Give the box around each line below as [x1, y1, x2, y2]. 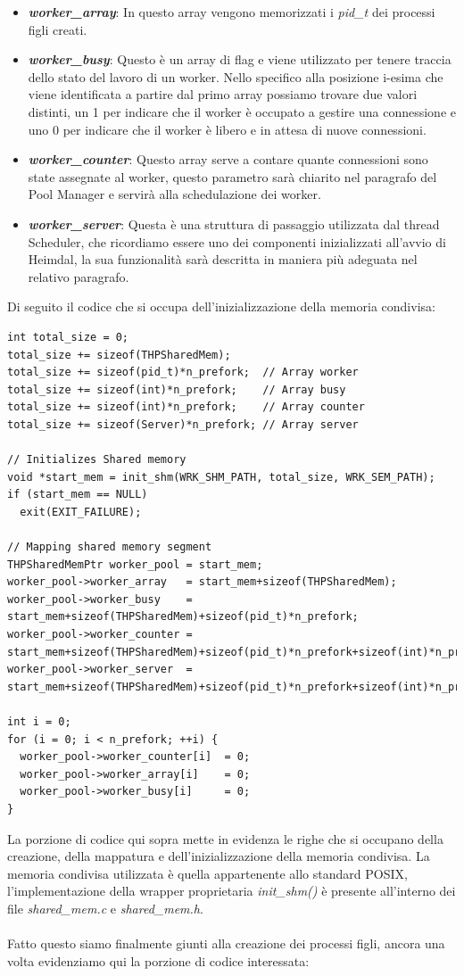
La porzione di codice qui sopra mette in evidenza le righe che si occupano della [7, 829, 443, 848]
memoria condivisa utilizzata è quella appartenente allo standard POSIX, [7, 864, 408, 882]
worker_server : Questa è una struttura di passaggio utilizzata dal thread [28, 214, 440, 233]
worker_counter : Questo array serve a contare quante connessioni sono [28, 150, 428, 169]
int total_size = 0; [7, 330, 129, 343]
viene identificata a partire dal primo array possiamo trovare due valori [28, 85, 418, 103]
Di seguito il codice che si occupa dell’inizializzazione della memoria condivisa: [7, 297, 435, 316]
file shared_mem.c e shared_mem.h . [7, 898, 203, 917]
